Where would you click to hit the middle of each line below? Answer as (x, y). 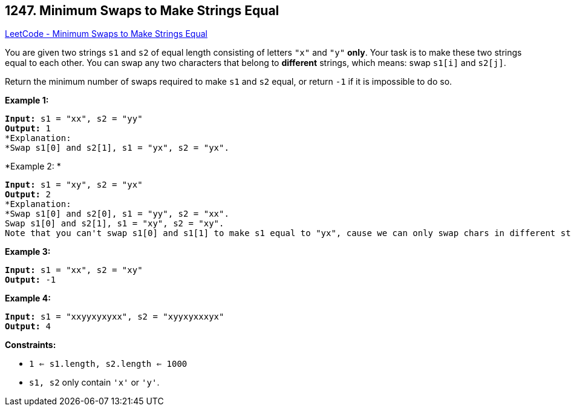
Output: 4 (28, 327)
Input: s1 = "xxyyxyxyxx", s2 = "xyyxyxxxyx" (115, 317)
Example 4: (28, 298)
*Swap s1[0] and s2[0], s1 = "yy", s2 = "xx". (117, 214)
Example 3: (28, 252)
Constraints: (31, 345)
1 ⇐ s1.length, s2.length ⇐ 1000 (108, 364)
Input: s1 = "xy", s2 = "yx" (74, 185)
